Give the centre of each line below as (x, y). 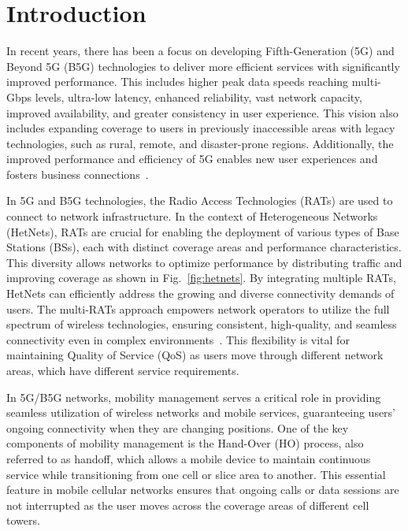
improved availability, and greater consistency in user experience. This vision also (202, 112)
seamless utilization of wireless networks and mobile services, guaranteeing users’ (201, 412)
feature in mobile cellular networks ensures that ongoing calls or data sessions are (203, 490)
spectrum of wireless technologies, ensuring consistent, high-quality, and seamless (202, 324)
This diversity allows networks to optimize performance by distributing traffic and (204, 262)
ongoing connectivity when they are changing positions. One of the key (178, 427)
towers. (23, 520)
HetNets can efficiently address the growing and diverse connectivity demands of (200, 293)
